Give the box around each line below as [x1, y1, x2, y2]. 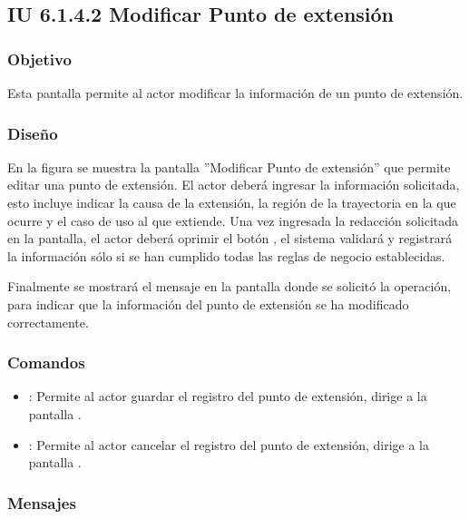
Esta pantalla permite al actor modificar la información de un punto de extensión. [7, 83, 464, 102]
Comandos [7, 351, 85, 374]
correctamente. [7, 312, 89, 331]
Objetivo [7, 47, 72, 70]
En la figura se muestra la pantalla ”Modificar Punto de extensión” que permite [7, 157, 451, 176]
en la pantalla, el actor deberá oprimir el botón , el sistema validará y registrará [7, 229, 453, 248]
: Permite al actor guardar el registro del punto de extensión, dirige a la [28, 387, 427, 406]
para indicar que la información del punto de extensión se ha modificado [7, 294, 409, 313]
